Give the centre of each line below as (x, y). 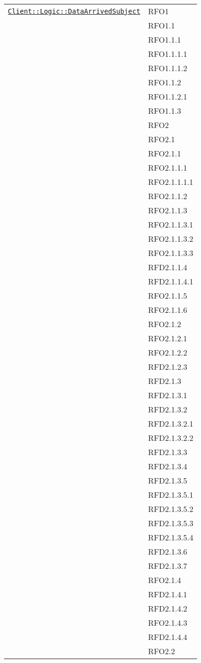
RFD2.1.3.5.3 (171, 523)
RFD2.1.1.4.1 (171, 281)
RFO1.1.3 (165, 111)
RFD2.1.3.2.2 (171, 438)
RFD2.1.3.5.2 (171, 509)
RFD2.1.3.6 (168, 551)
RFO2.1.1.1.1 (171, 182)
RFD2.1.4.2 (168, 608)
